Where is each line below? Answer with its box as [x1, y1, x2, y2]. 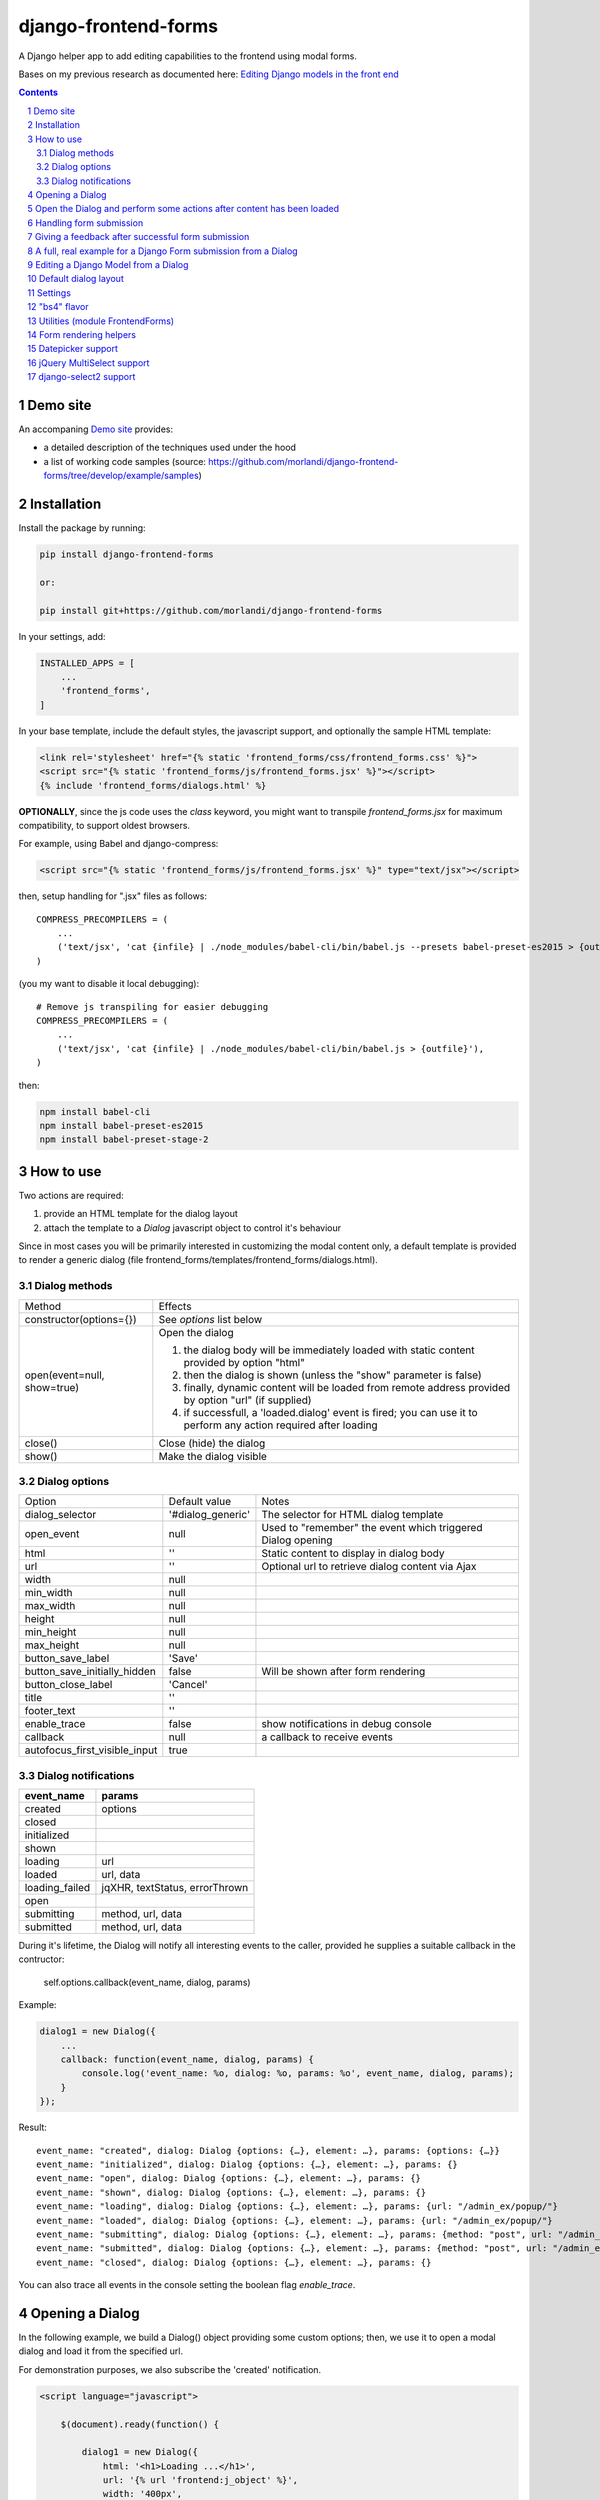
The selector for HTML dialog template [261, 1508, 444, 1522]
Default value [168, 1495, 232, 1509]
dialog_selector [24, 1508, 97, 1522]
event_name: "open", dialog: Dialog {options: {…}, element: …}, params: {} [36, 2173, 422, 2184]
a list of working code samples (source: [43, 455, 207, 467]
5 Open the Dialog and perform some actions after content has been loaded [27, 203, 340, 215]
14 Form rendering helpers [27, 328, 137, 340]
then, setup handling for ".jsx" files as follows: [18, 890, 208, 902]
